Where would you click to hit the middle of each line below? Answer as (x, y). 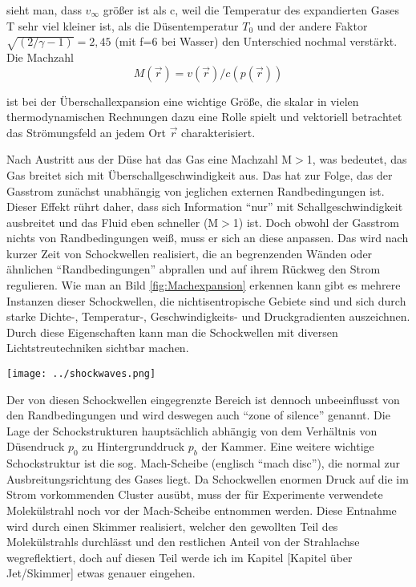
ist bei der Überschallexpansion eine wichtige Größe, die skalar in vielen (183, 101)
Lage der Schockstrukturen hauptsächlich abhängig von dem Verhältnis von (192, 430)
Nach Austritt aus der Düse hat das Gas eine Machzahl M (149, 159)
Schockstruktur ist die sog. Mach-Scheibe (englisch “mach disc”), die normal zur (203, 463)
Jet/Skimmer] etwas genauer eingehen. (101, 573)
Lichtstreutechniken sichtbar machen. (98, 348)
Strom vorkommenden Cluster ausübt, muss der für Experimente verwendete (195, 494)
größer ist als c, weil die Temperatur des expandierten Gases (251, 10)
